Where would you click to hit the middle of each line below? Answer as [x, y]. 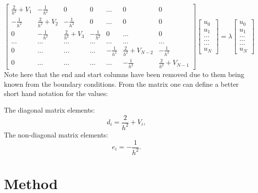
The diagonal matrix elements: [49, 109]
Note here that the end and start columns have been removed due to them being [124, 74]
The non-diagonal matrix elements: [56, 134]
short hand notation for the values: [56, 93]
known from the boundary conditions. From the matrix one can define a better [121, 84]
